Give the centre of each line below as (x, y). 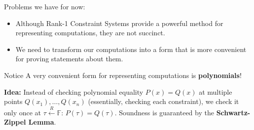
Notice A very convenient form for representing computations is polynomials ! (123, 75)
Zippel (15, 122)
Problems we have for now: (45, 6)
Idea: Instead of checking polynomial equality (74, 91)
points (13, 101)
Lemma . (42, 122)
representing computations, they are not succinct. (90, 33)
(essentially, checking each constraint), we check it (163, 101)
